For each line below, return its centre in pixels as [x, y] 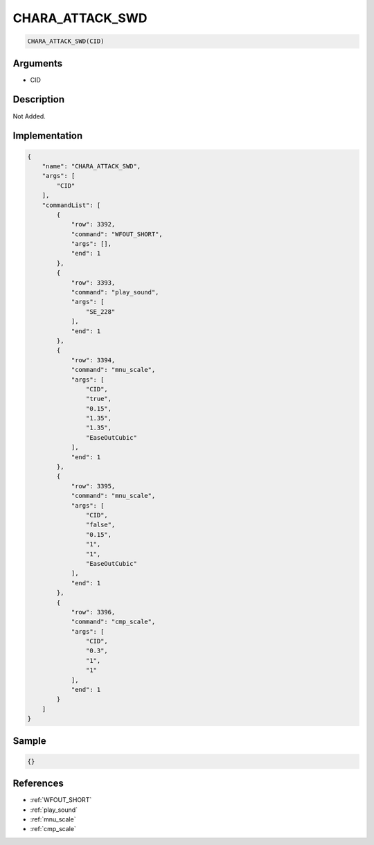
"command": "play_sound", [115, 292]
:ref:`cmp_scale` [53, 829]
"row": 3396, [93, 612]
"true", [99, 399]
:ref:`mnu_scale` [53, 819]
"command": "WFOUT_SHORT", [117, 234]
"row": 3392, [93, 224]
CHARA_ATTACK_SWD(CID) [66, 41]
